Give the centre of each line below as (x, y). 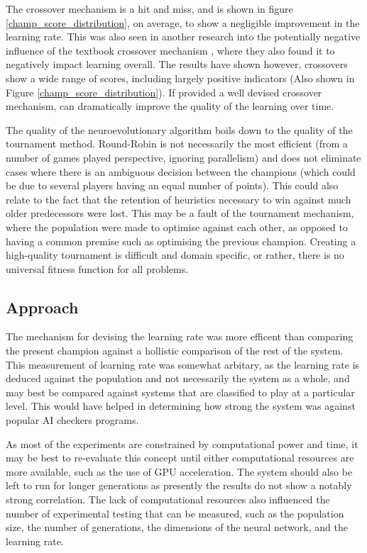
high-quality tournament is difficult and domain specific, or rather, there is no (175, 255)
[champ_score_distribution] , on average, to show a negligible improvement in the (183, 22)
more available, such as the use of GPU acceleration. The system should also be (179, 471)
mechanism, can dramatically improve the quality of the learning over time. (170, 106)
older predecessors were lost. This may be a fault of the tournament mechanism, (180, 213)
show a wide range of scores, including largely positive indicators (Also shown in (180, 78)
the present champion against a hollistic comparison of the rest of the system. (175, 351)
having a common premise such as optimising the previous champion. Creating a (181, 241)
